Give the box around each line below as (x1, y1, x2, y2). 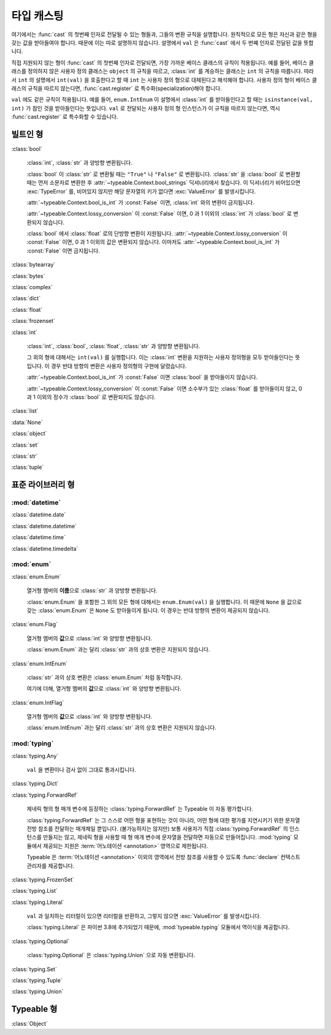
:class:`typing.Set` (11, 965, 58, 972)
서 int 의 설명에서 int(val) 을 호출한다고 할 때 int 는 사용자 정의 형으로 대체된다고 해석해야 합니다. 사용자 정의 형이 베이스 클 (11, 76, 318, 83)
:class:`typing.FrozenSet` (11, 876, 75, 883)
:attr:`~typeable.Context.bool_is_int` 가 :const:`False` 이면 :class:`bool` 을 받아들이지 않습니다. (26, 374, 258, 381)
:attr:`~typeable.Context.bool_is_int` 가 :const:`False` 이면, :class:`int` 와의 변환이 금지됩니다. (26, 199, 254, 206)
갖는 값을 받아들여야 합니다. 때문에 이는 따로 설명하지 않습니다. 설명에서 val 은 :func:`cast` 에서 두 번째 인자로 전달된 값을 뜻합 (11, 39, 314, 46)
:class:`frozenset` (11, 317, 55, 325)
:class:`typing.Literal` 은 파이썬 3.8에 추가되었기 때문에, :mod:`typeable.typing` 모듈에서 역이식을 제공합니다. (26, 923, 290, 931)
